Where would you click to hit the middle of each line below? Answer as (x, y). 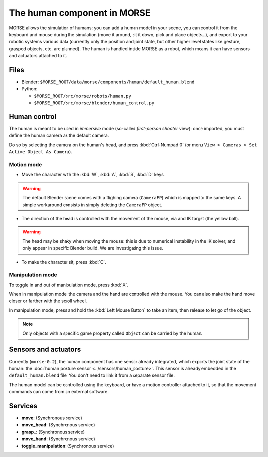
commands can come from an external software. (59, 392)
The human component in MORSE (80, 13)
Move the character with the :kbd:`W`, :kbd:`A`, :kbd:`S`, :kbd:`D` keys (93, 175)
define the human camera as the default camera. (59, 136)
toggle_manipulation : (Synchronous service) (68, 446)
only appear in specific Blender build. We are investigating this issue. (93, 248)
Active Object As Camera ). (41, 152)
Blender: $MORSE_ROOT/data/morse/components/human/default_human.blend (108, 82)
